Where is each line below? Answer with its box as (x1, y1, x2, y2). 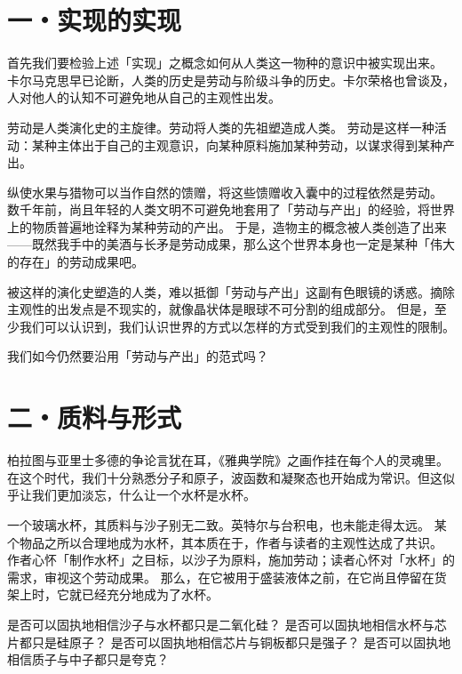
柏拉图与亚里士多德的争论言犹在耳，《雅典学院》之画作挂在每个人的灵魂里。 (7, 451, 449, 469)
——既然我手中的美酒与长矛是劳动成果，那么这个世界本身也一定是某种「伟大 (7, 235, 455, 253)
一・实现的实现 (7, 2, 182, 38)
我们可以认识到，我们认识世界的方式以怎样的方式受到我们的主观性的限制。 (19, 317, 455, 335)
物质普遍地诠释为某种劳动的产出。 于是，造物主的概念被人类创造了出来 (31, 217, 447, 236)
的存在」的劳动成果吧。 (7, 253, 144, 271)
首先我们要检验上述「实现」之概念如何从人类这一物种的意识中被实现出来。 (7, 53, 442, 72)
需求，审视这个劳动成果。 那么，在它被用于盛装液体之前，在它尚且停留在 (7, 567, 434, 586)
